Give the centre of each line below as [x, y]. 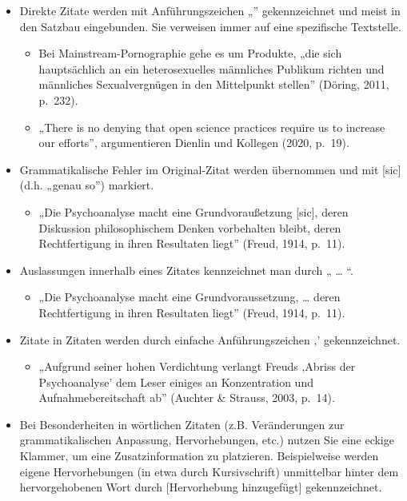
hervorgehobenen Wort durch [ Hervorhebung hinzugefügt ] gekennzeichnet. [201, 487]
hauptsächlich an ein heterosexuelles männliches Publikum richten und [211, 68]
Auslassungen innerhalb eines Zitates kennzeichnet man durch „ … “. [186, 270]
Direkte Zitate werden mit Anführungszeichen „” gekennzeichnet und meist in [210, 10]
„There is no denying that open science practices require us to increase [212, 127]
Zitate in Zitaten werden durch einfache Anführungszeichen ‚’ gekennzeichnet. [210, 339]
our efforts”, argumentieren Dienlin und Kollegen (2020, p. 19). [194, 143]
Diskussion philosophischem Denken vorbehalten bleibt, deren [190, 227]
